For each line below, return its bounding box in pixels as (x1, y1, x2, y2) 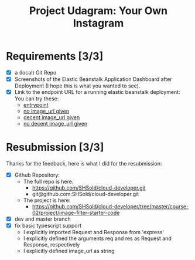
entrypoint (23, 102, 49, 109)
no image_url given (23, 107, 69, 115)
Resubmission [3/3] (6, 141, 104, 154)
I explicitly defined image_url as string (23, 248, 115, 255)
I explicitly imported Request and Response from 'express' (23, 229, 165, 236)
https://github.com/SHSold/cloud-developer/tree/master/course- (32, 203, 189, 210)
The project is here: (23, 197, 71, 204)
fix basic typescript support (14, 222, 82, 229)
